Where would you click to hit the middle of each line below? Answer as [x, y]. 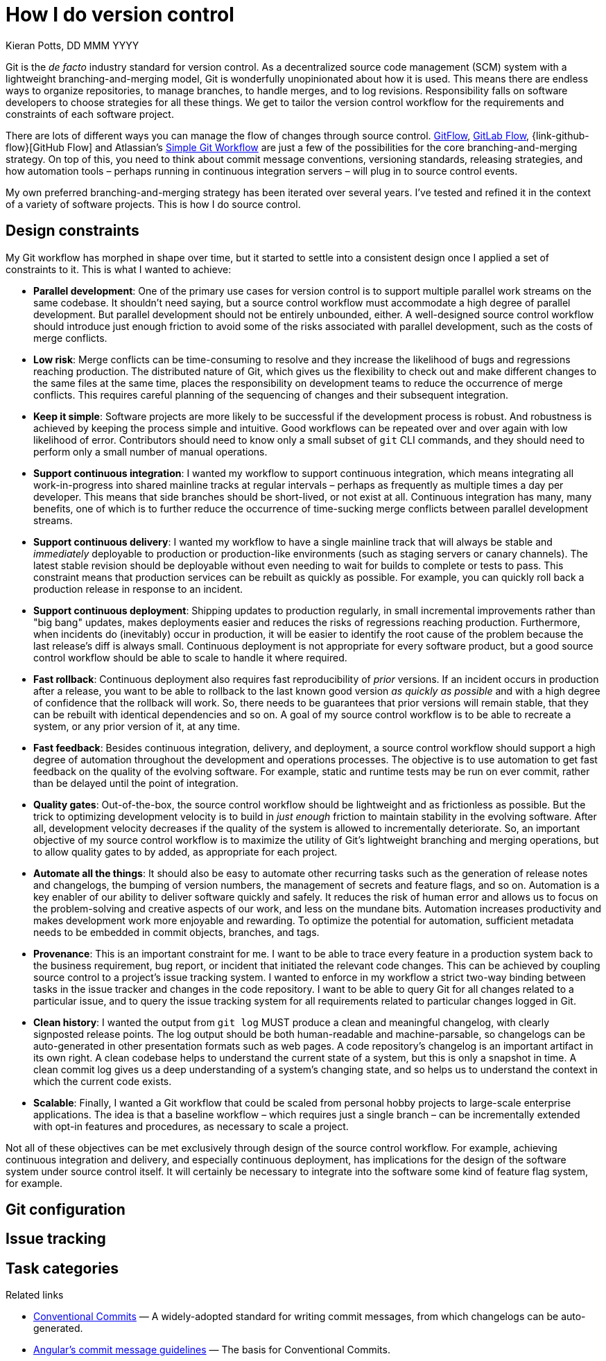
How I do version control [120, 15]
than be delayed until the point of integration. [136, 783]
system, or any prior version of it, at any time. [137, 726]
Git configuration [66, 1210]
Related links [35, 1295]
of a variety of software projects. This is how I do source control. [153, 204]
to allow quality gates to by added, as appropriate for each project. [185, 851]
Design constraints [72, 231]
